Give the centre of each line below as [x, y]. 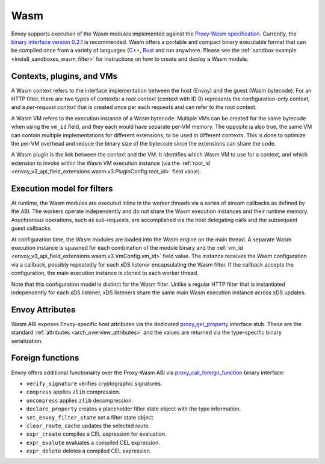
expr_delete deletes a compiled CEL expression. [89, 451]
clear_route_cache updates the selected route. [88, 425]
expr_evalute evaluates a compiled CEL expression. [93, 442]
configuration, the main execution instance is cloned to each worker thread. [105, 273]
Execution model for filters [62, 189]
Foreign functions [45, 358]
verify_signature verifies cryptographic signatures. [94, 383]
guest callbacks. [32, 228]
